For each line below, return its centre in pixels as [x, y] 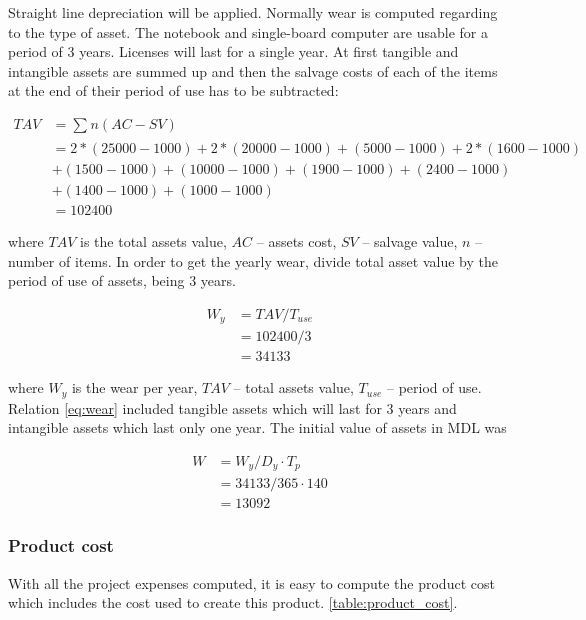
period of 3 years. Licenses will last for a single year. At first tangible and [233, 51]
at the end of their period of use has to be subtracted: [173, 90]
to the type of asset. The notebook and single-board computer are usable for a [248, 31]
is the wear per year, [134, 387]
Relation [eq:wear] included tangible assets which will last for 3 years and [232, 407]
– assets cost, [296, 240]
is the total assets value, [153, 240]
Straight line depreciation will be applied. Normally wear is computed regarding [253, 12]
